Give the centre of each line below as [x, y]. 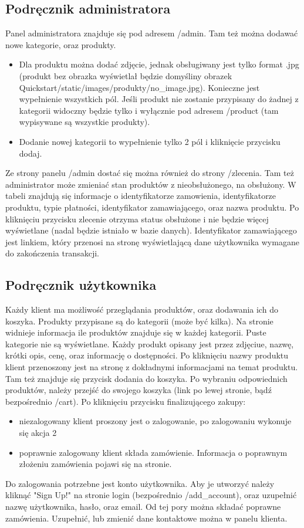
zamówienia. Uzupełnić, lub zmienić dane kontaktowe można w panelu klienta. [146, 518]
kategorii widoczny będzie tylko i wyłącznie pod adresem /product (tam [149, 110]
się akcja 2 [38, 433]
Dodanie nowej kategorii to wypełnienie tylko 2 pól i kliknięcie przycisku [150, 141]
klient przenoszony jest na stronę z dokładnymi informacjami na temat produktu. [152, 367]
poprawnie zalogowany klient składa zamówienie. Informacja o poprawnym [153, 452]
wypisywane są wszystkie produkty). [85, 122]
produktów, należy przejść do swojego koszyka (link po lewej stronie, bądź [139, 390]
